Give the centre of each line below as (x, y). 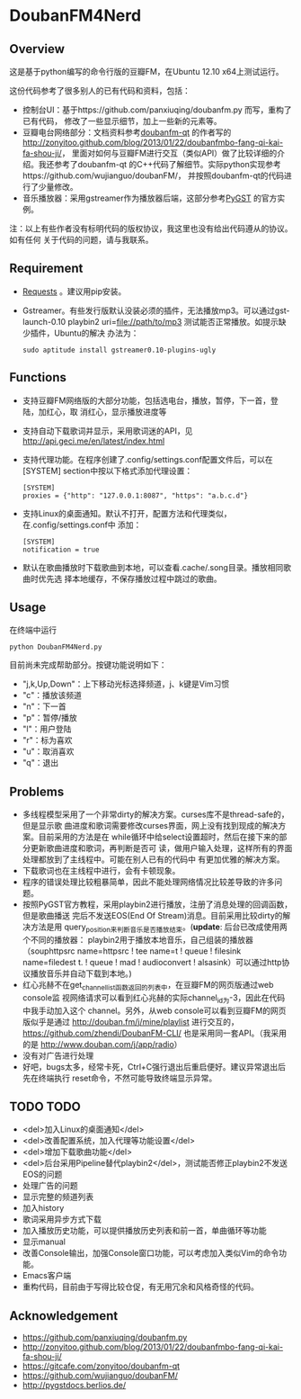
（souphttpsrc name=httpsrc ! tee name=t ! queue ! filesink (132, 951)
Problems (37, 791)
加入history (43, 1208)
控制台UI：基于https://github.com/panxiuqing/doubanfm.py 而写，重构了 (157, 110)
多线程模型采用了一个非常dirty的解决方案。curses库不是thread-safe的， (155, 814)
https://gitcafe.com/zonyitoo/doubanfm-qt (101, 1366)
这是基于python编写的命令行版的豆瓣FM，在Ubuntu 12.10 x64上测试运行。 (147, 72)
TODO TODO (45, 1107)
